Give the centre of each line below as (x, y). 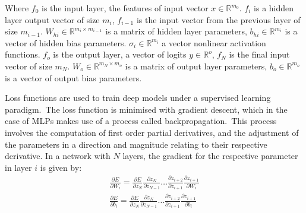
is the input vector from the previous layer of (218, 19)
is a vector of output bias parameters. (73, 77)
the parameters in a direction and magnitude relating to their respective (136, 144)
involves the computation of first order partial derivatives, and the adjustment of (152, 132)
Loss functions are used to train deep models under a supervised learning (138, 98)
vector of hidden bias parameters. (66, 42)
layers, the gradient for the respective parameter (210, 156)
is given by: (61, 167)
